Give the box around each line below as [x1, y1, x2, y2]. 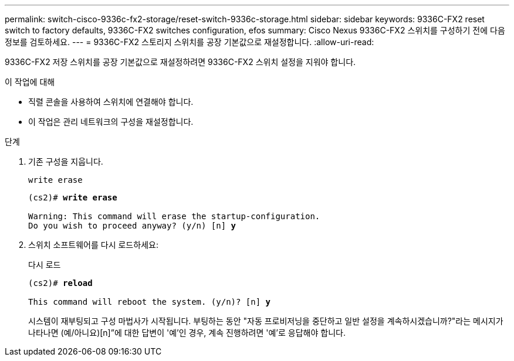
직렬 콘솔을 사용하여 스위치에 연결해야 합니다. [28, 97, 194, 107]
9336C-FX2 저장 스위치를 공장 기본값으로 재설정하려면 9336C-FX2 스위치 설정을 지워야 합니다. [5, 57, 356, 67]
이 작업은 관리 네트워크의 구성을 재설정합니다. [28, 117, 194, 127]
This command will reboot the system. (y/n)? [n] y [28, 297, 271, 306]
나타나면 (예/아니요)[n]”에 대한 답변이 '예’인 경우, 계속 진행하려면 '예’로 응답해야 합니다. [28, 328, 346, 338]
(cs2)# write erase [28, 193, 117, 202]
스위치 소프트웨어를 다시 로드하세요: [28, 240, 158, 250]
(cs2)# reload [28, 278, 93, 288]
